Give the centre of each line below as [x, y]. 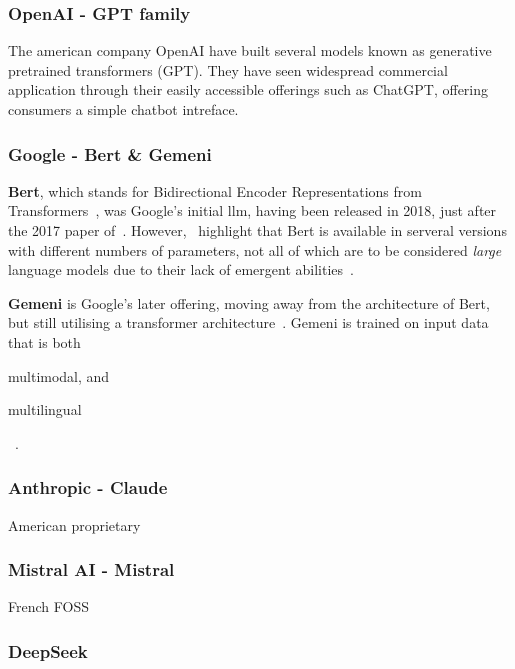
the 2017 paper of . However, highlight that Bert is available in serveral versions [257, 230]
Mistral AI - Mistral [91, 569]
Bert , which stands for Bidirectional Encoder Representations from [215, 190]
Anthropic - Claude [88, 487]
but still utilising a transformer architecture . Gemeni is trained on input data [248, 322]
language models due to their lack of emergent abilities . [181, 269]
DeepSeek [48, 650]
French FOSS [48, 606]
